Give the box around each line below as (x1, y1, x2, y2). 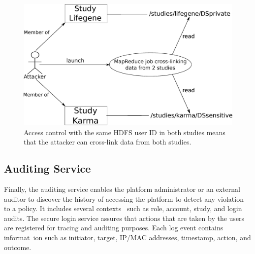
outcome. (4, 242, 32, 252)
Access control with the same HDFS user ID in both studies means (24, 127, 225, 137)
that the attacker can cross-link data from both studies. (24, 137, 191, 147)
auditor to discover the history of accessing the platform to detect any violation (4, 193, 244, 204)
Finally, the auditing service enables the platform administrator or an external (4, 183, 240, 194)
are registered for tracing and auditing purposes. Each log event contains (4, 222, 223, 233)
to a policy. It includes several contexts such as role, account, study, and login (4, 203, 242, 214)
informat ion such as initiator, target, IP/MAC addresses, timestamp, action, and (4, 232, 251, 242)
